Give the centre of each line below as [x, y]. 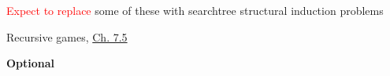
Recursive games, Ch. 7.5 [67, 36]
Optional [31, 63]
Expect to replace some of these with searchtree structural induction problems [195, 10]
